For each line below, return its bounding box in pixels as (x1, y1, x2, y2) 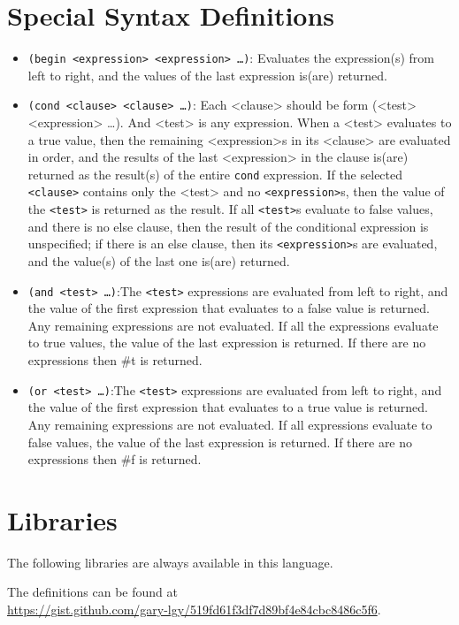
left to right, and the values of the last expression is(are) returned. (27, 65, 387, 84)
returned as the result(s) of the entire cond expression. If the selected (27, 164, 403, 183)
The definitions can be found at (7, 583, 178, 601)
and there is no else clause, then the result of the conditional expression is (27, 217, 429, 235)
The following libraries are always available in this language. (7, 553, 333, 571)
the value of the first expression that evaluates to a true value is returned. (27, 398, 428, 416)
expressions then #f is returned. (27, 450, 202, 469)
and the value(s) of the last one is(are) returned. (27, 252, 290, 271)
